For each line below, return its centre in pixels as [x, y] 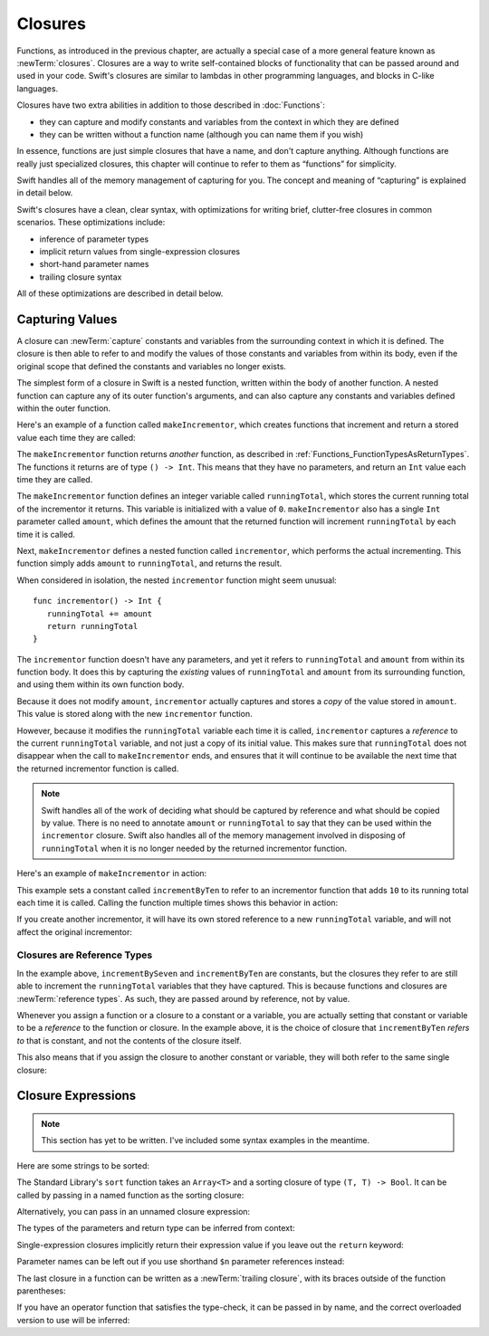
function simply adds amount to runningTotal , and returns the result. [149, 563]
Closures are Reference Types [85, 955]
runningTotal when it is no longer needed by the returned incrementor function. [194, 848]
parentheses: [42, 1291]
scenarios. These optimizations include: [91, 223]
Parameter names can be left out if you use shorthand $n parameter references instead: [181, 1262]
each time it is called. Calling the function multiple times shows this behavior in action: [177, 902]
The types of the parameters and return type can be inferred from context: [156, 1228]
